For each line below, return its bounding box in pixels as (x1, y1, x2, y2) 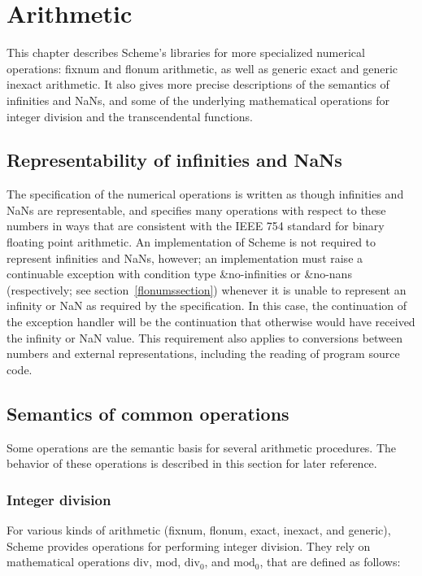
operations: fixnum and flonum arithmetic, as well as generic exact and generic (7, 59, 398, 76)
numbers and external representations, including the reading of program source (7, 345, 400, 362)
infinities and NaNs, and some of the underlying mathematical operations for (7, 91, 390, 108)
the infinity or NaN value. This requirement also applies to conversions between (7, 329, 403, 346)
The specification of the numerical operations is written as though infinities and (7, 185, 404, 203)
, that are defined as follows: (259, 553, 401, 570)
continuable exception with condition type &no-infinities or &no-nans (7, 265, 352, 282)
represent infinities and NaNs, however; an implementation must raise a (7, 249, 363, 266)
